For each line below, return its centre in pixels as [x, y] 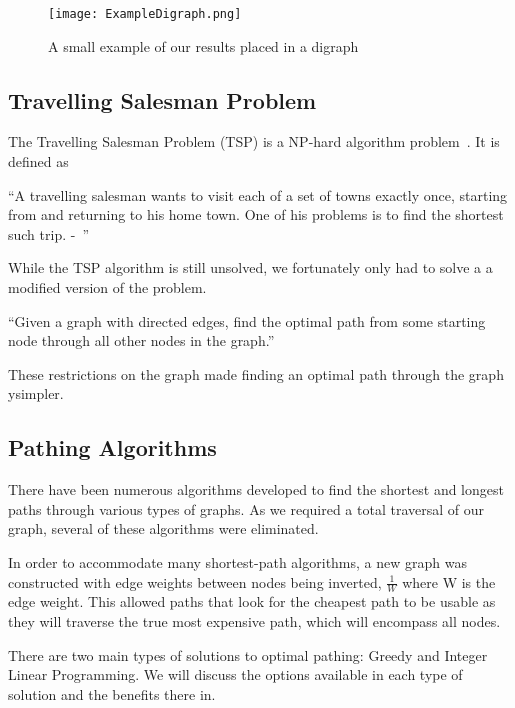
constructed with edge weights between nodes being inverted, [195, 581]
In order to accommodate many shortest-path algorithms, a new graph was [237, 561]
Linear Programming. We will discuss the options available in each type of [235, 674]
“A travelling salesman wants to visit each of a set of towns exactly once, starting [258, 194]
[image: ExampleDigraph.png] [145, 14]
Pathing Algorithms [112, 447]
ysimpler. [36, 393]
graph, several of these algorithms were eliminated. [163, 528]
